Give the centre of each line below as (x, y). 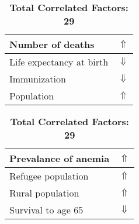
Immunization (38, 79)
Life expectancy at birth (59, 62)
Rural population (44, 193)
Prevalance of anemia (60, 158)
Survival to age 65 (46, 210)
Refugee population (49, 176)
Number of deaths (52, 44)
